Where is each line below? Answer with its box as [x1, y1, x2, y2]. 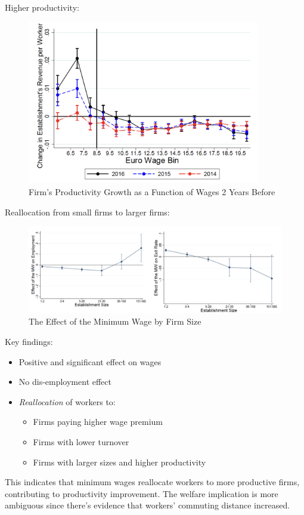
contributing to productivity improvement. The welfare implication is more [5, 487, 278, 499]
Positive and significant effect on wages [18, 355, 162, 368]
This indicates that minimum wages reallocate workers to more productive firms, [5, 476, 300, 488]
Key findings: [5, 335, 53, 348]
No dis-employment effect [18, 375, 112, 388]
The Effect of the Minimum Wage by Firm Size [29, 315, 201, 328]
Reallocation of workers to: [18, 395, 116, 408]
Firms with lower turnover [33, 436, 129, 448]
